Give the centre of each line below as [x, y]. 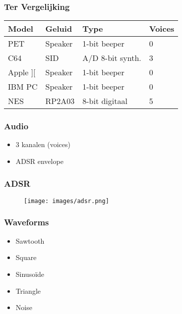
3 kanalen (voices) [43, 144]
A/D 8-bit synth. [112, 58]
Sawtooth [30, 240]
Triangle [28, 290]
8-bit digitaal [105, 101]
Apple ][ [22, 72]
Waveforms [27, 222]
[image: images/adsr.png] [66, 201]
